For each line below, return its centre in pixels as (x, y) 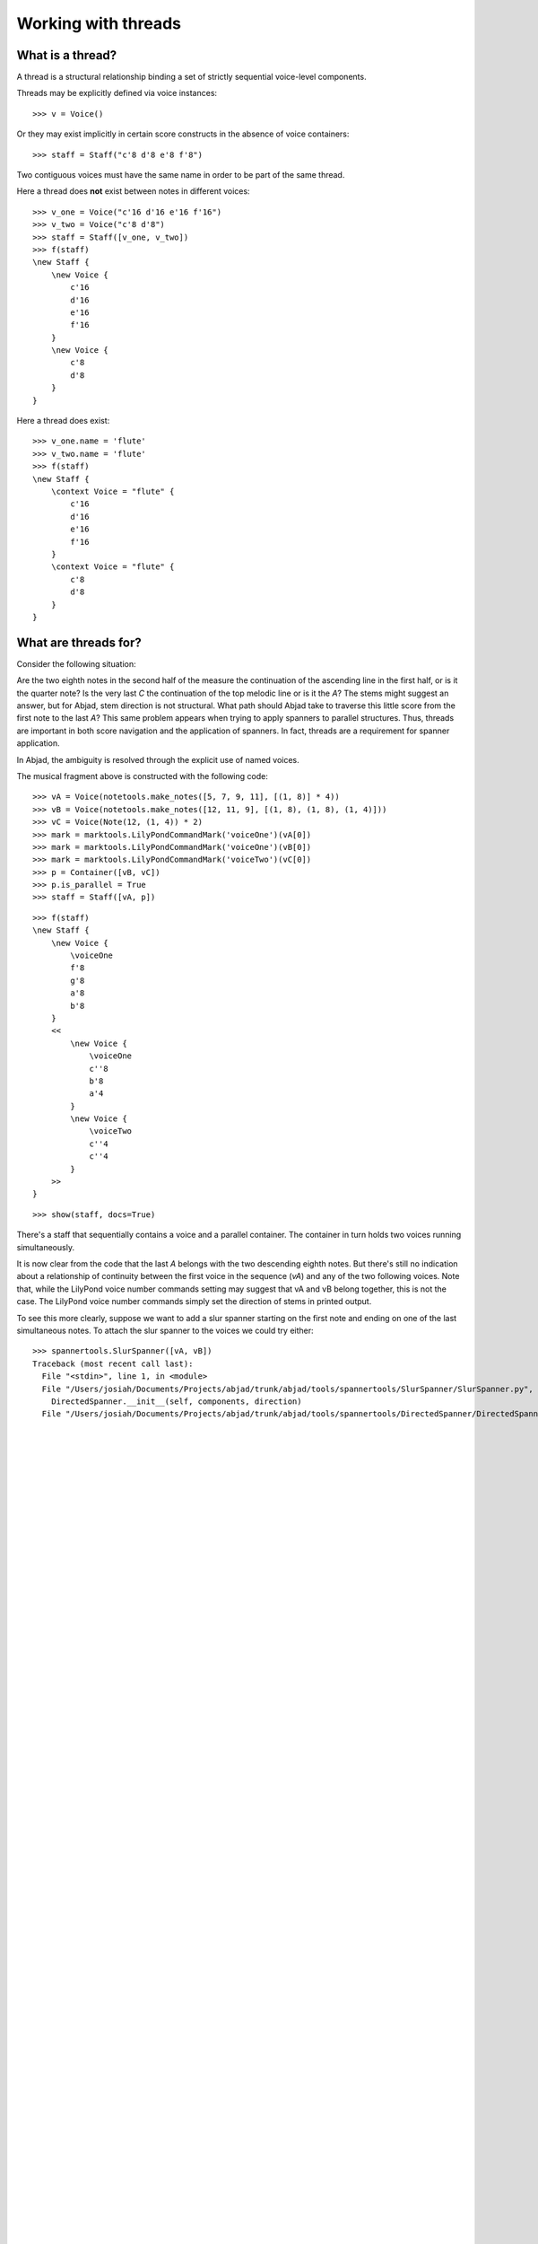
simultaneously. (46, 1247)
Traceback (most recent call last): (113, 1363)
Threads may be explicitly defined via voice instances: (117, 93)
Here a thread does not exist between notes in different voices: (133, 191)
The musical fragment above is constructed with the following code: (142, 776)
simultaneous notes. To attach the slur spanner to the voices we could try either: (165, 1330)
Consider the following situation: (76, 663)
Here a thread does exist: (63, 421)
